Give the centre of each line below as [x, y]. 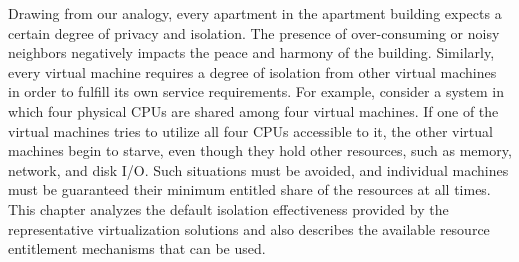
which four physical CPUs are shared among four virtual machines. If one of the [253, 110]
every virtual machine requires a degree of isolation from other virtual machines [252, 71]
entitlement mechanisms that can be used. [137, 248]
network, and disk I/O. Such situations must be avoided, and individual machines [258, 169]
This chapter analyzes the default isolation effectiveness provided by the [228, 208]
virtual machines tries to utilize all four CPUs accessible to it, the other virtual [250, 130]
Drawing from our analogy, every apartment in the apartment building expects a [255, 13]
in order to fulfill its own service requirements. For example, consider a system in [256, 91]
